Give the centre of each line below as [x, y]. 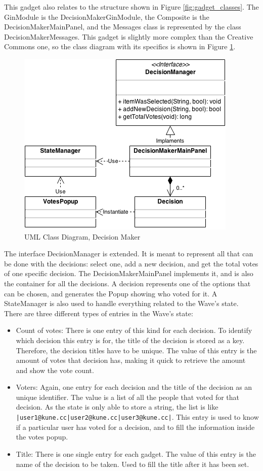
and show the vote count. [55, 370]
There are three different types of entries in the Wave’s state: [99, 313]
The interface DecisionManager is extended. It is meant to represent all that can [129, 254]
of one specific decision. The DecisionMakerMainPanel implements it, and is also [129, 273]
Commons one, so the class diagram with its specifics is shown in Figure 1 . [120, 46]
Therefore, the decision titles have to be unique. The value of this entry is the [136, 350]
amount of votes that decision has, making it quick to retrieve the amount [131, 360]
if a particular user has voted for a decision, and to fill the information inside [135, 427]
